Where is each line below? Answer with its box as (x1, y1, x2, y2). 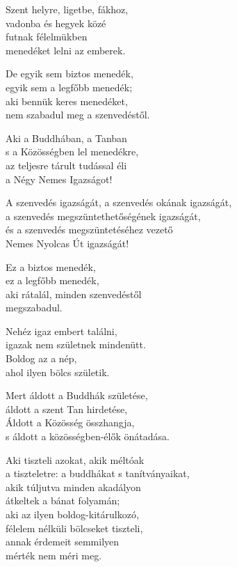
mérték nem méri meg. (6, 547, 102, 562)
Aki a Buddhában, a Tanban (6, 130, 127, 145)
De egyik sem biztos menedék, (6, 66, 133, 81)
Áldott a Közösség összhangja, (6, 415, 135, 430)
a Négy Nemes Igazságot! (6, 171, 113, 186)
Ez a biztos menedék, (6, 259, 96, 274)
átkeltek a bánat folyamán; (6, 493, 120, 508)
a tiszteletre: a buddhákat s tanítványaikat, (6, 466, 190, 481)
